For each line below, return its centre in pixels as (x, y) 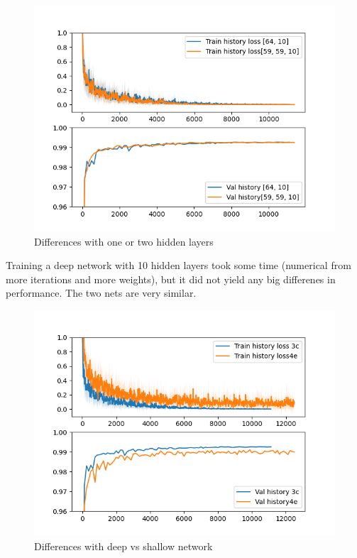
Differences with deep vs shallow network (123, 546)
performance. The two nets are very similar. (101, 293)
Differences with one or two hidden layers (124, 241)
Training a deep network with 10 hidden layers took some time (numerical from (178, 265)
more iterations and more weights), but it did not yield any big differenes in (171, 279)
